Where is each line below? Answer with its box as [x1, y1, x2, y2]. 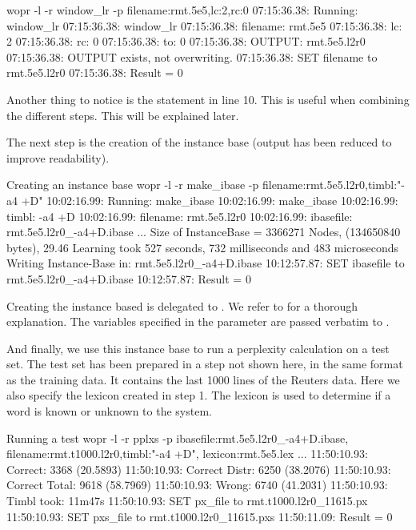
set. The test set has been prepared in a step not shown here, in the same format [6, 355, 403, 372]
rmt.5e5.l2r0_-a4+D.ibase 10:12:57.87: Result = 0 [6, 270, 251, 287]
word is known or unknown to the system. [6, 403, 212, 420]
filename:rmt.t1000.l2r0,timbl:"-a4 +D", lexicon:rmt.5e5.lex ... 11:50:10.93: [6, 445, 368, 462]
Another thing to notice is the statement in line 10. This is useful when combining [6, 90, 410, 107]
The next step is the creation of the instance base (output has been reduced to [6, 134, 392, 151]
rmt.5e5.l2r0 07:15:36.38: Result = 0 [6, 64, 183, 81]
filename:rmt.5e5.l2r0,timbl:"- [262, 176, 405, 193]
